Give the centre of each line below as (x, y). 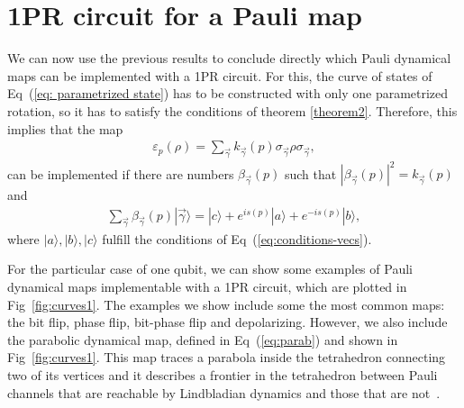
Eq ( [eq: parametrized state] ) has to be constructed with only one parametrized (228, 93)
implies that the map (65, 128)
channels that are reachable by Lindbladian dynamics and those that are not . (224, 392)
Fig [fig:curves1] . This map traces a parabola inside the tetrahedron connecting (227, 357)
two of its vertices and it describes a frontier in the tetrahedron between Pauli (223, 375)
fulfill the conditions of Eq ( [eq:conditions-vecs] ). (237, 238)
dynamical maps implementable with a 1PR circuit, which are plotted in (207, 287)
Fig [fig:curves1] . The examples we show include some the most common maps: (226, 304)
